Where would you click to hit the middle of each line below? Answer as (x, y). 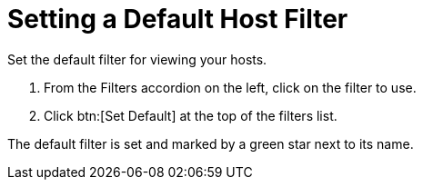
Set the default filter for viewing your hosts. (137, 59)
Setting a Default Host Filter (178, 19)
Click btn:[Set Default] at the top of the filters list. (191, 115)
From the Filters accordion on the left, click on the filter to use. (230, 87)
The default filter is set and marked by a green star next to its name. (211, 143)
